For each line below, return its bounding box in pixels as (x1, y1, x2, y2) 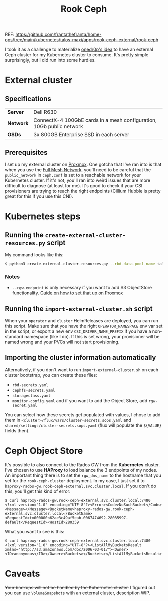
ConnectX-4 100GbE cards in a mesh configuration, (33, 117, 157, 124)
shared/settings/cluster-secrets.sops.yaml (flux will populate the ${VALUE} (5, 422, 162, 428)
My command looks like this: (5, 252, 64, 258)
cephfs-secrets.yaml (12, 388, 55, 393)
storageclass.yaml (12, 393, 51, 398)
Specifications (5, 94, 51, 103)
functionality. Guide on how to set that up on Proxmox (12, 290, 123, 296)
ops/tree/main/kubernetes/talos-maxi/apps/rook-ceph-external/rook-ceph (5, 37, 159, 43)
